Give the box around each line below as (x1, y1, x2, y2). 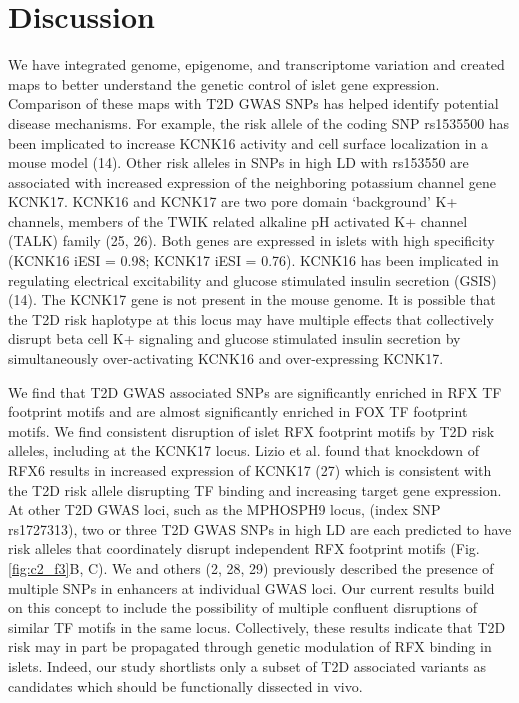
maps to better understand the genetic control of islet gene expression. (8, 73, 440, 94)
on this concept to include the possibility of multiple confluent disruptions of (8, 597, 478, 618)
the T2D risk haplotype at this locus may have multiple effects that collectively (8, 308, 494, 329)
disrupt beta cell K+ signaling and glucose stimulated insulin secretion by (8, 328, 461, 349)
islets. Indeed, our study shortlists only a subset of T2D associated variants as (8, 655, 486, 676)
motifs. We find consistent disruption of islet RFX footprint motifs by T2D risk (8, 420, 495, 441)
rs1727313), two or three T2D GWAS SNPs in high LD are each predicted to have (8, 518, 512, 539)
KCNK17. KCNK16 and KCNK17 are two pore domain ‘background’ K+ (8, 191, 458, 212)
